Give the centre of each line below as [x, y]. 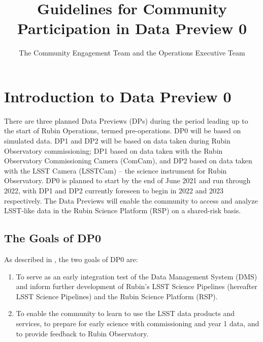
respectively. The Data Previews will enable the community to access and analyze [131, 200]
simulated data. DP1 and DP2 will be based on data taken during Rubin [117, 141]
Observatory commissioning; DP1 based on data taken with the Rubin [113, 150]
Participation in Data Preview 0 [132, 28]
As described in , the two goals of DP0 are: [71, 259]
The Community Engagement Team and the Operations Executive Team [132, 53]
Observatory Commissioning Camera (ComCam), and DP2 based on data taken [128, 161]
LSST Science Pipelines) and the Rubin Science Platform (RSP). [117, 296]
